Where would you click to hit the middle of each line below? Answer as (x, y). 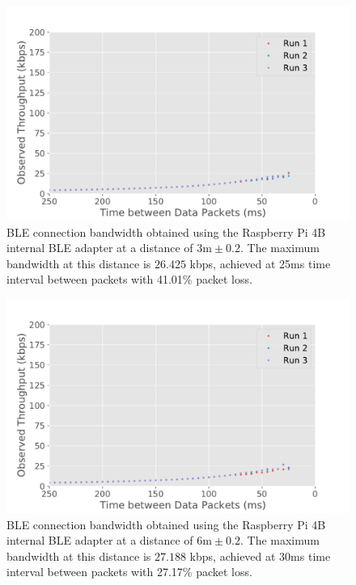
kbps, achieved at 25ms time (260, 263)
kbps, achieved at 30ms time (260, 556)
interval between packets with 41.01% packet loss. (129, 279)
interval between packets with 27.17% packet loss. (129, 572)
